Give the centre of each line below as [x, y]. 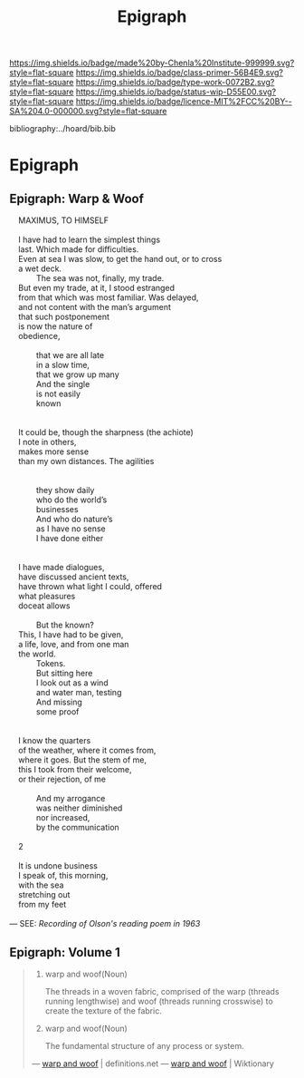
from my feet [42, 905]
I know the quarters [54, 741]
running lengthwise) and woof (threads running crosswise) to [159, 1001]
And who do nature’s [74, 520]
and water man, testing [79, 693]
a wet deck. [39, 268]
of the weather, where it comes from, [87, 751]
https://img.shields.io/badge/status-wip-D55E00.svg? [176, 92]
